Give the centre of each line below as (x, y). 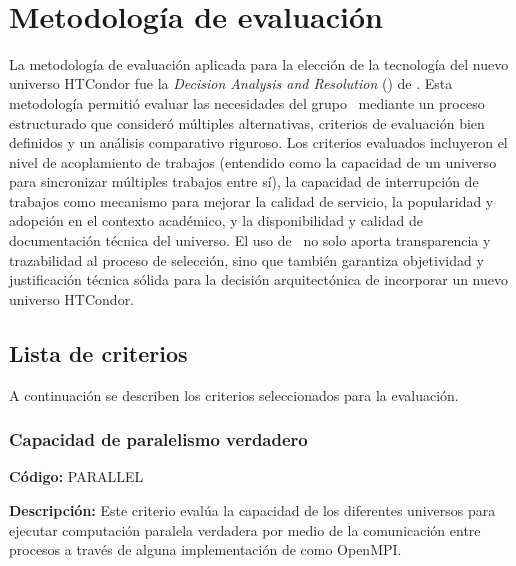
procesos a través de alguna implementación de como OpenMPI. (205, 549)
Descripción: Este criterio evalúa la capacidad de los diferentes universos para (252, 510)
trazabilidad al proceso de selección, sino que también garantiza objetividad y (246, 259)
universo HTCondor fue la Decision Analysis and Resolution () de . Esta (231, 83)
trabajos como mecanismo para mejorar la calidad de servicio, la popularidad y (251, 200)
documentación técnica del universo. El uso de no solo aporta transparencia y (250, 240)
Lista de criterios (98, 352)
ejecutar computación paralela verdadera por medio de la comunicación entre (245, 529)
